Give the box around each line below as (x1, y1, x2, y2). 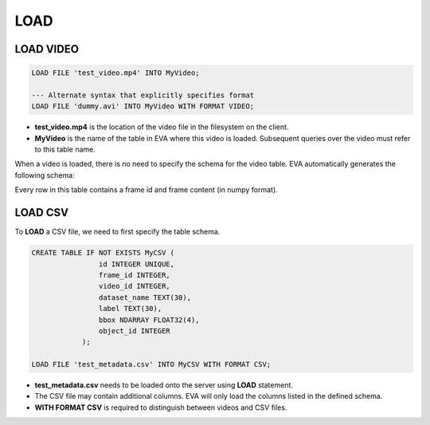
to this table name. (34, 144, 96, 155)
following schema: (14, 170, 75, 179)
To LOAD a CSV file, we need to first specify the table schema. (14, 227, 221, 237)
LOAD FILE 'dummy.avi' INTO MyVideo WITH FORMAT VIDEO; (31, 102, 255, 111)
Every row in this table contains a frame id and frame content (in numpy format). (14, 185, 278, 195)
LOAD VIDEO (14, 42, 80, 56)
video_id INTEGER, (98, 281, 170, 291)
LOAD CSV (14, 206, 69, 219)
